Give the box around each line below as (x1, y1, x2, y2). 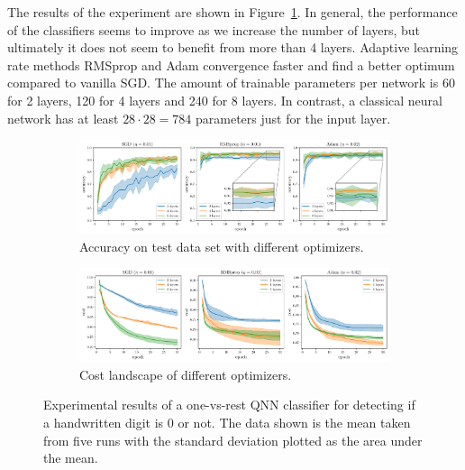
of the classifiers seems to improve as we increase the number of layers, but (7, 20, 421, 39)
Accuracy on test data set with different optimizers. (79, 236, 364, 255)
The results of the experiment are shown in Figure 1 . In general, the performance (7, 3, 458, 21)
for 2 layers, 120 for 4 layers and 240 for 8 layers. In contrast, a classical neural (7, 90, 442, 109)
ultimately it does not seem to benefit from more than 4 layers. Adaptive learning (7, 38, 459, 57)
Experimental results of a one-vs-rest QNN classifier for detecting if (43, 395, 415, 414)
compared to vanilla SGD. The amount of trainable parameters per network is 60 (7, 73, 455, 92)
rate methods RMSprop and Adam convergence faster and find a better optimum (7, 55, 455, 74)
